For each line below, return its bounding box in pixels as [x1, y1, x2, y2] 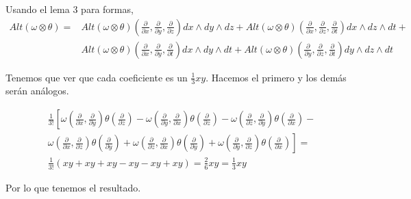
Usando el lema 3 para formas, [5, 2, 134, 16]
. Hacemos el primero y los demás [206, 70, 347, 84]
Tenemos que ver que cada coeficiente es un [5, 70, 188, 84]
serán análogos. [5, 83, 69, 98]
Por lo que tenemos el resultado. [5, 180, 141, 194]
